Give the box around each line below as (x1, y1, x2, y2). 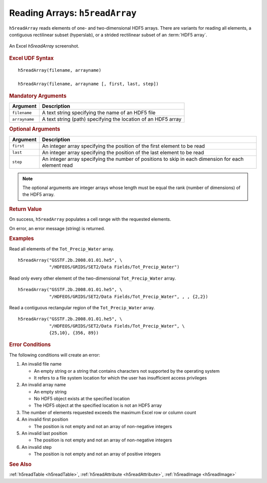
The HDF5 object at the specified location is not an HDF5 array (34, 402, 162, 408)
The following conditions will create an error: (9, 352, 100, 358)
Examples (9, 235, 34, 242)
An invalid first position (21, 416, 69, 423)
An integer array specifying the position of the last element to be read (42, 149, 204, 156)
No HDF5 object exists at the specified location (34, 396, 130, 402)
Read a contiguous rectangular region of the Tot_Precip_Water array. (9, 304, 155, 310)
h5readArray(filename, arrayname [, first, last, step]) (18, 81, 159, 87)
